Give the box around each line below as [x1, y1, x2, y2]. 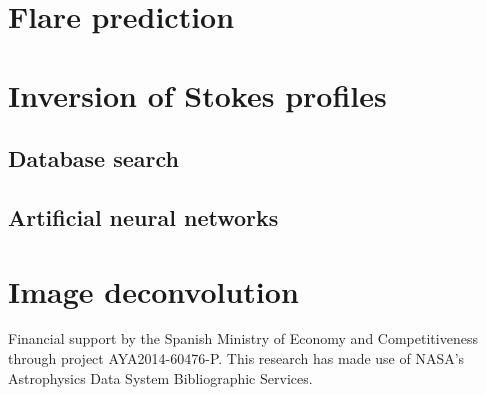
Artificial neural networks [8, 201, 279, 232]
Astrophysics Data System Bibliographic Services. [8, 367, 313, 388]
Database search [8, 143, 179, 174]
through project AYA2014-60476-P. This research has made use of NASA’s [8, 348, 465, 369]
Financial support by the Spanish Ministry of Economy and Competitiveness [8, 328, 478, 349]
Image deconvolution [8, 270, 299, 311]
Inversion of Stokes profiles [8, 74, 387, 115]
